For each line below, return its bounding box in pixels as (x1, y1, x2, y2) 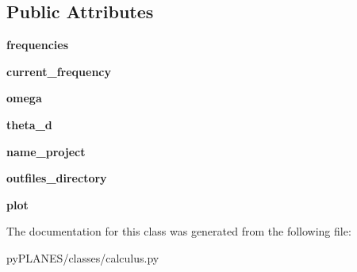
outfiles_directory (6, 170, 107, 186)
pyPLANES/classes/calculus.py (6, 249, 159, 266)
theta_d (6, 116, 52, 132)
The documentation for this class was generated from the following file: (6, 223, 351, 239)
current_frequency (6, 63, 112, 79)
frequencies (6, 36, 69, 53)
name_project (6, 143, 86, 159)
